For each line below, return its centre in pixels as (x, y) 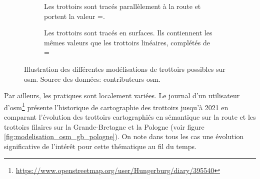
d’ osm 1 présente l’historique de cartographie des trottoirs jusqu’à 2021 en (116, 106)
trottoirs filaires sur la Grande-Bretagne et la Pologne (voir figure (104, 126)
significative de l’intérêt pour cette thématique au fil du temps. (100, 146)
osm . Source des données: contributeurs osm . (92, 79)
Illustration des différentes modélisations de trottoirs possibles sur (125, 69)
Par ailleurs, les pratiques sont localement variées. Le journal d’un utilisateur (122, 95)
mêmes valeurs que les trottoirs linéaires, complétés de (127, 42)
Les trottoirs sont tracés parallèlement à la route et (122, 6)
